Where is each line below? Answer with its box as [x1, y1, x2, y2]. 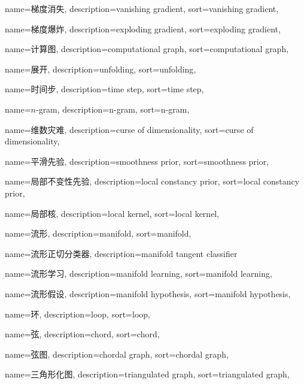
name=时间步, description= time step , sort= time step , [5, 83, 204, 95]
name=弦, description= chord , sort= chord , [5, 328, 160, 340]
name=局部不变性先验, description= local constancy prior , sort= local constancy [5, 175, 300, 188]
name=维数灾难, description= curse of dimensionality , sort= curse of [5, 123, 254, 135]
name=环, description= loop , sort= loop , [5, 307, 150, 320]
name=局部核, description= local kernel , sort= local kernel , [5, 207, 220, 219]
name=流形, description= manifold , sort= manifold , [5, 227, 191, 240]
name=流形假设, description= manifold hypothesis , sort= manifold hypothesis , [5, 287, 291, 300]
